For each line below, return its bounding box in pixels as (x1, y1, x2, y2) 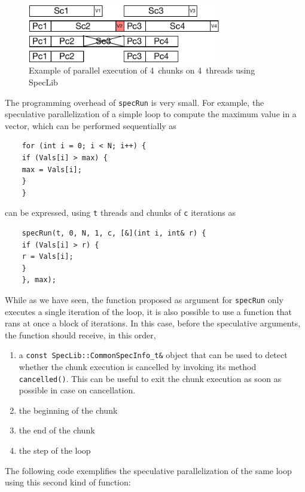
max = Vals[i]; (22, 165, 82, 174)
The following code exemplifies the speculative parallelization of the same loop (5, 464, 292, 476)
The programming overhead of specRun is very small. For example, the (5, 96, 264, 108)
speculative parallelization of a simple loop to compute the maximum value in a (5, 108, 297, 120)
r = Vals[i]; (22, 252, 74, 261)
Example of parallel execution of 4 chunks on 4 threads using (29, 64, 255, 77)
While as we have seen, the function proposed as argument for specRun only (5, 293, 283, 305)
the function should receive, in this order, (5, 328, 156, 341)
